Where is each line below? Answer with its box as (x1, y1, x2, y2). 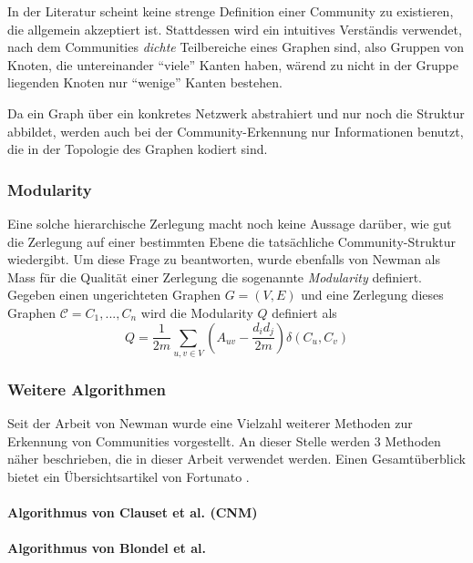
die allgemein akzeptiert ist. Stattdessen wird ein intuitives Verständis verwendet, (7, 19, 462, 38)
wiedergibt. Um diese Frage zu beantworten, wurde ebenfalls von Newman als (7, 250, 441, 269)
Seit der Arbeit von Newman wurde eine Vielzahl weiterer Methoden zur (7, 414, 413, 433)
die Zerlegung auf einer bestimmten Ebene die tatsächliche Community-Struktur (7, 231, 457, 251)
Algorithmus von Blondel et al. (7, 538, 206, 558)
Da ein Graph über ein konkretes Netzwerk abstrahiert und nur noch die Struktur (7, 103, 465, 122)
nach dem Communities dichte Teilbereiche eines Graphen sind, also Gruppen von (7, 37, 465, 56)
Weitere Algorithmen (7, 377, 167, 400)
